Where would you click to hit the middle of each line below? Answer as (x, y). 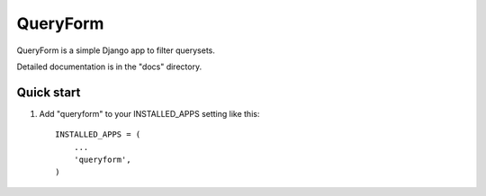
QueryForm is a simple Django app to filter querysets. (116, 50)
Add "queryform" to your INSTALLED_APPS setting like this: (149, 113)
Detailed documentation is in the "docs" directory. (109, 67)
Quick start (49, 92)
